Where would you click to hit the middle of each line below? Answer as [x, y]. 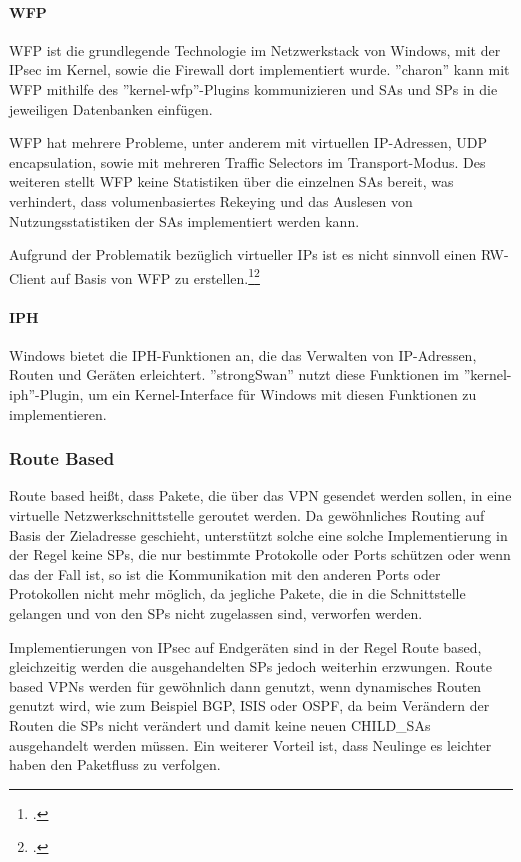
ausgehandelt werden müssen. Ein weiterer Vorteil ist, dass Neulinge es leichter [250, 744]
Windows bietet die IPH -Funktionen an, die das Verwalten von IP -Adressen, [243, 354]
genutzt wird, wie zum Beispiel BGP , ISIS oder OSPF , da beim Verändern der [249, 705]
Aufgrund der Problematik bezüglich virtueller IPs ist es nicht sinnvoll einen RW [257, 254]
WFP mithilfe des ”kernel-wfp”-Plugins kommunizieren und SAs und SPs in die [253, 88]
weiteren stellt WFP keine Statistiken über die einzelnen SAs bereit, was [231, 181]
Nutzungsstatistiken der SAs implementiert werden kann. [184, 220]
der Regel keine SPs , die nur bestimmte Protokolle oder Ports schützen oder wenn [260, 554]
